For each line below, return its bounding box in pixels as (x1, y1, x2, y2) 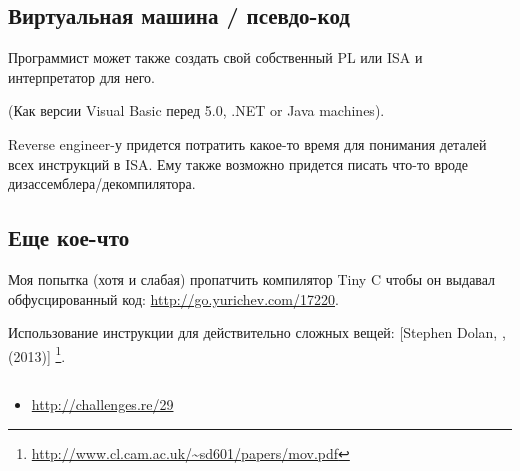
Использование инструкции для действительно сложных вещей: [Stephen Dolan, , (8, 322, 506, 343)
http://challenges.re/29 (31, 394, 174, 415)
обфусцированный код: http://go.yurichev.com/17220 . (8, 288, 339, 309)
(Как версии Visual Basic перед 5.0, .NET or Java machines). (8, 100, 385, 121)
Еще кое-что (8, 222, 130, 253)
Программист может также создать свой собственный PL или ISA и (8, 47, 423, 68)
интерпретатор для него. (8, 66, 155, 87)
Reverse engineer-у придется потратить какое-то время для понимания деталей (8, 133, 487, 154)
